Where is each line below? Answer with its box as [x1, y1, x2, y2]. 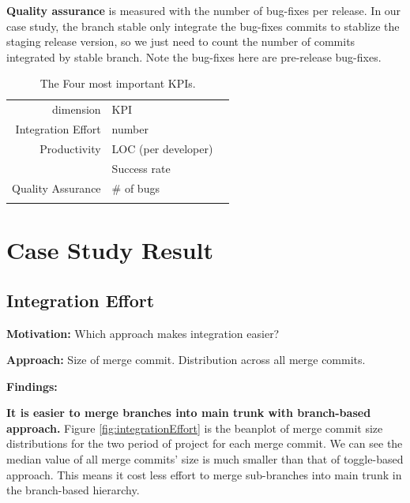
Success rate [111, 160, 171, 176]
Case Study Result [6, 234, 213, 266]
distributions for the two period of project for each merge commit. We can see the [6, 435, 403, 452]
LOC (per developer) [111, 140, 213, 156]
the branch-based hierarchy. [6, 482, 140, 498]
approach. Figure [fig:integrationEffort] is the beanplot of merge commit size [6, 419, 383, 436]
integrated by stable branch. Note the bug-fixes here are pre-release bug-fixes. [6, 48, 382, 65]
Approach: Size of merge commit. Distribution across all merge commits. [6, 351, 366, 368]
